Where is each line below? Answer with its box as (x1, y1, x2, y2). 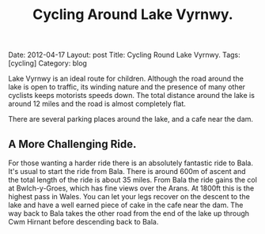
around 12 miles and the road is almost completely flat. (8, 99, 186, 108)
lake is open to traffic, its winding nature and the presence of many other (8, 82, 246, 92)
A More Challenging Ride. (8, 137, 137, 151)
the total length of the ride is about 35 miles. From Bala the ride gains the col (8, 175, 257, 184)
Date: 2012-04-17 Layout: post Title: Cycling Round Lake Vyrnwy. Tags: (8, 50, 240, 60)
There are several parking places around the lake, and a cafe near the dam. (8, 115, 254, 124)
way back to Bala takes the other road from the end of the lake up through (8, 209, 250, 218)
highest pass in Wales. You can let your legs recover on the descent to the (8, 192, 251, 201)
